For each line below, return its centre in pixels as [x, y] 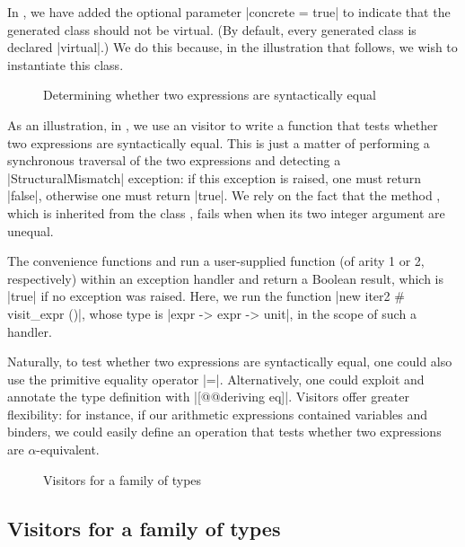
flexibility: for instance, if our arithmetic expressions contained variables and [218, 414]
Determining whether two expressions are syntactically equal [210, 95]
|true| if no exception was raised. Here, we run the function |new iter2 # [206, 296]
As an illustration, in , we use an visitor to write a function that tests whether [223, 124]
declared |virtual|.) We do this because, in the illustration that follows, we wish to [232, 47]
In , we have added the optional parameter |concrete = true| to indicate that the [229, 12]
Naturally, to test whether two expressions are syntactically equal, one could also [230, 362]
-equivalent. [68, 450]
